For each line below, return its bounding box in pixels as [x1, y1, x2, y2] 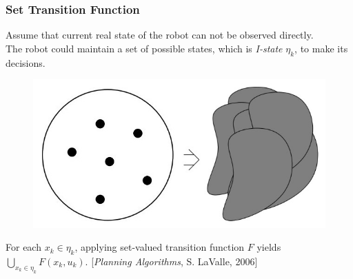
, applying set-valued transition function [74, 240, 245, 254]
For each [6, 240, 41, 254]
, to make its [294, 41, 348, 55]
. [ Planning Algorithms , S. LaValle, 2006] [85, 254, 258, 268]
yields [256, 240, 281, 254]
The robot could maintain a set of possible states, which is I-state [6, 41, 283, 55]
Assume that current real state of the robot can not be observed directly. [6, 28, 314, 42]
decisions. [6, 55, 46, 70]
